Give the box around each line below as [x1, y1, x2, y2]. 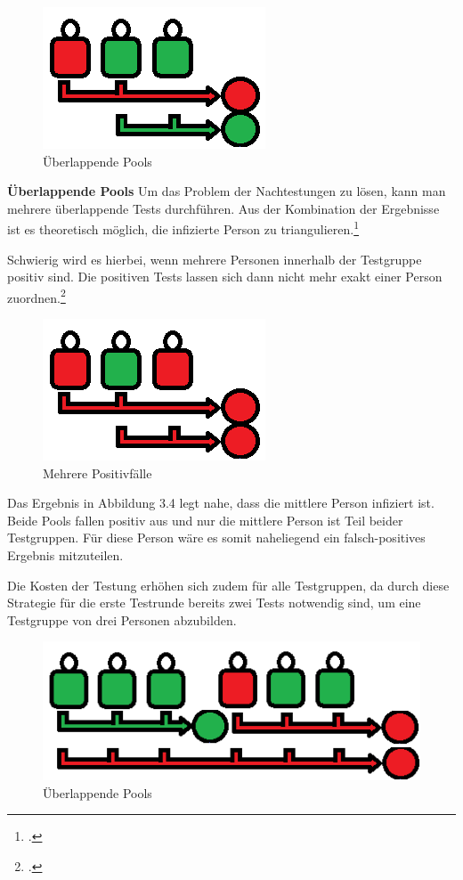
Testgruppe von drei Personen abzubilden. [7, 610, 237, 629]
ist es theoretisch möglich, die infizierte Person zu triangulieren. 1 [7, 217, 360, 239]
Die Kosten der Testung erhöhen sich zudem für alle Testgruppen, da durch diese [7, 575, 450, 594]
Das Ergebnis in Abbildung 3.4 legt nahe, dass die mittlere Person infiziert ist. [7, 493, 435, 512]
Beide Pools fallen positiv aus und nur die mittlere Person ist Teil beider [7, 510, 403, 529]
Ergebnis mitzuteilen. [7, 546, 124, 565]
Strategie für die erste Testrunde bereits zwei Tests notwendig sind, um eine [7, 593, 421, 612]
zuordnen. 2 [7, 285, 66, 306]
